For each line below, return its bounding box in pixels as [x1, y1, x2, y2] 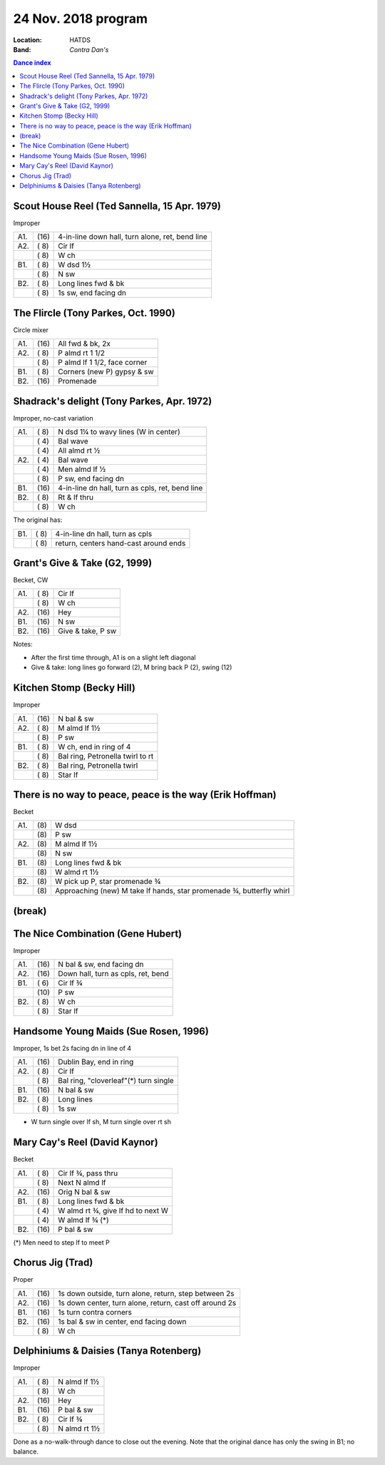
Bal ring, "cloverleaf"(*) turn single [58, 1076, 174, 1086]
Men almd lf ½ [58, 464, 106, 474]
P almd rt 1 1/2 [58, 348, 106, 358]
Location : [13, 36, 42, 44]
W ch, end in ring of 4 [58, 741, 131, 751]
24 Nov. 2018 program [13, 11, 148, 26]
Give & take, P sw [58, 626, 117, 636]
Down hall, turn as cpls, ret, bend [58, 969, 169, 979]
